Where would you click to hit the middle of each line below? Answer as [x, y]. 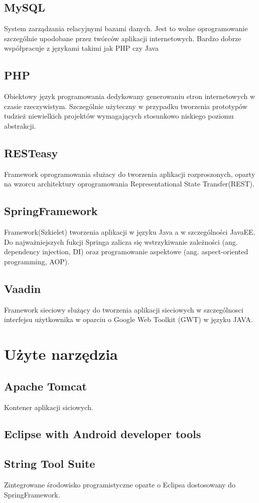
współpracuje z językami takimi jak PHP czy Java [81, 48]
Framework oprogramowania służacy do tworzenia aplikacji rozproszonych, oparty [130, 174]
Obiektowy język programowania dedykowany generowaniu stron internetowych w [129, 96]
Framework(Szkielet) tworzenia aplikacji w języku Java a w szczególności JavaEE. [130, 232]
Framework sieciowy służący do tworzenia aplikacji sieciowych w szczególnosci [124, 309]
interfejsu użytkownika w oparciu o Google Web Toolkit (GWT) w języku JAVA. [128, 319]
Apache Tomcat [45, 386]
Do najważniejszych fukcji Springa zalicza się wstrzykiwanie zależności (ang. [121, 241]
